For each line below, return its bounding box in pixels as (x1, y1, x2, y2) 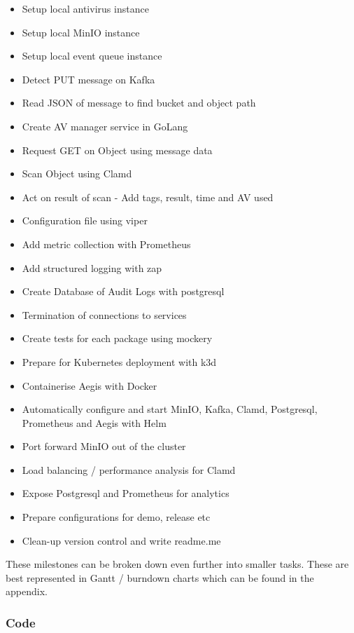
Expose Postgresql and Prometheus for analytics (22, 486, 229, 501)
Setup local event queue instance (22, 48, 162, 63)
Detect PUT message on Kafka (22, 72, 155, 86)
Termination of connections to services (22, 307, 187, 322)
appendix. (6, 584, 48, 599)
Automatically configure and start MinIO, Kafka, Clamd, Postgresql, (22, 402, 318, 416)
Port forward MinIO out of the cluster (22, 439, 186, 454)
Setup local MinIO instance (22, 25, 140, 39)
